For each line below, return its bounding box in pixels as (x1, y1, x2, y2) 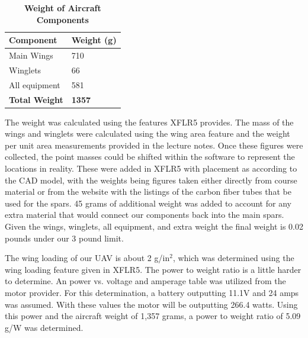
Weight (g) (71, 34, 117, 46)
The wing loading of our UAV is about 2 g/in (5, 252, 170, 264)
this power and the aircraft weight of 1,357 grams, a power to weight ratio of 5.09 (5, 310, 301, 322)
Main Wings (9, 49, 53, 62)
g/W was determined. (5, 321, 84, 333)
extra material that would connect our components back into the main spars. (5, 208, 284, 221)
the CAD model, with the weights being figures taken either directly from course (5, 173, 297, 186)
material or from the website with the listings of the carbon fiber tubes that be (5, 185, 291, 198)
